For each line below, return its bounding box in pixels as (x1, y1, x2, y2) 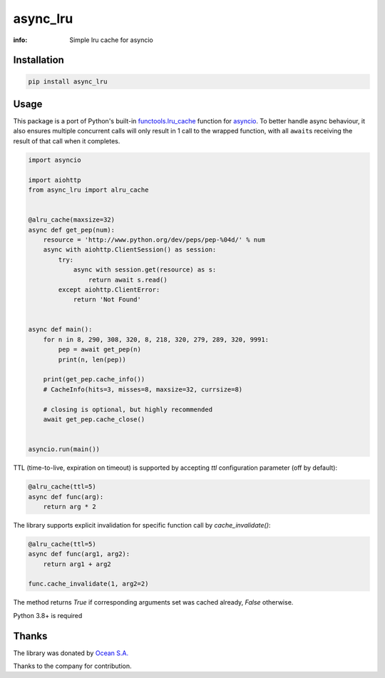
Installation (13, 54, 64, 66)
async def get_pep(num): (28, 225, 115, 234)
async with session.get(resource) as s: (73, 266, 217, 274)
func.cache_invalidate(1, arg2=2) (28, 580, 149, 588)
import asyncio (28, 155, 81, 164)
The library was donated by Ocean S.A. (13, 649, 128, 657)
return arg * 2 (43, 503, 96, 510)
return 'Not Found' (73, 296, 142, 304)
